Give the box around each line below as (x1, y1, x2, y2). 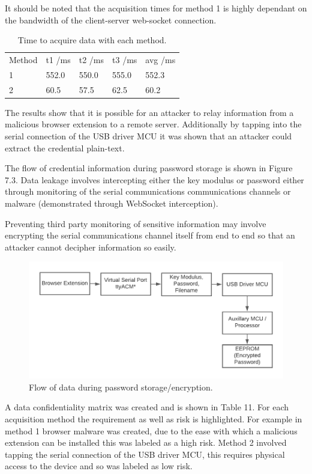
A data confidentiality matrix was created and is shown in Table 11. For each (5, 401, 289, 413)
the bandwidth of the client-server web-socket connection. (5, 13, 217, 26)
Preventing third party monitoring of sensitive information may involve (5, 217, 266, 229)
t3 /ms (112, 53, 137, 66)
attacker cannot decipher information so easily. (5, 240, 176, 253)
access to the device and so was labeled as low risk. (5, 460, 193, 472)
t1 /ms (46, 53, 71, 66)
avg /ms (145, 53, 176, 66)
